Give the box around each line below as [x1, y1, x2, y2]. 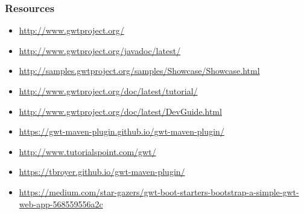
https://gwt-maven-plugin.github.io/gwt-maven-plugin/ [19, 125, 224, 138]
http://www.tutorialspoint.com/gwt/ [19, 145, 156, 157]
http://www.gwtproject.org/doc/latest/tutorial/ [19, 85, 198, 97]
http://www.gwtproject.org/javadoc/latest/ [19, 44, 181, 57]
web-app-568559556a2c [19, 197, 103, 210]
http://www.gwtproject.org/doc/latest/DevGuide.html [19, 105, 222, 117]
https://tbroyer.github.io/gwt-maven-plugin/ [19, 165, 185, 178]
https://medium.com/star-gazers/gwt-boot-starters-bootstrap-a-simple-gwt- [19, 185, 299, 198]
